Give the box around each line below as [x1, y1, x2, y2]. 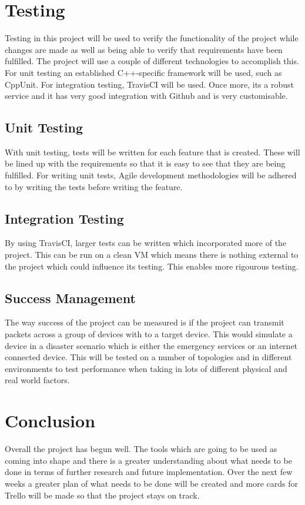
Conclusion [5, 408, 96, 433]
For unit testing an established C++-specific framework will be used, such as [5, 66, 282, 78]
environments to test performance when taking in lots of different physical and [5, 362, 287, 374]
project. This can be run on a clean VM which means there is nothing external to [5, 248, 299, 261]
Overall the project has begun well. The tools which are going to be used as [5, 443, 277, 455]
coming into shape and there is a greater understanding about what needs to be [5, 454, 292, 466]
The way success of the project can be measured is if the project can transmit [5, 316, 284, 328]
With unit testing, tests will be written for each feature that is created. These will [5, 145, 300, 158]
